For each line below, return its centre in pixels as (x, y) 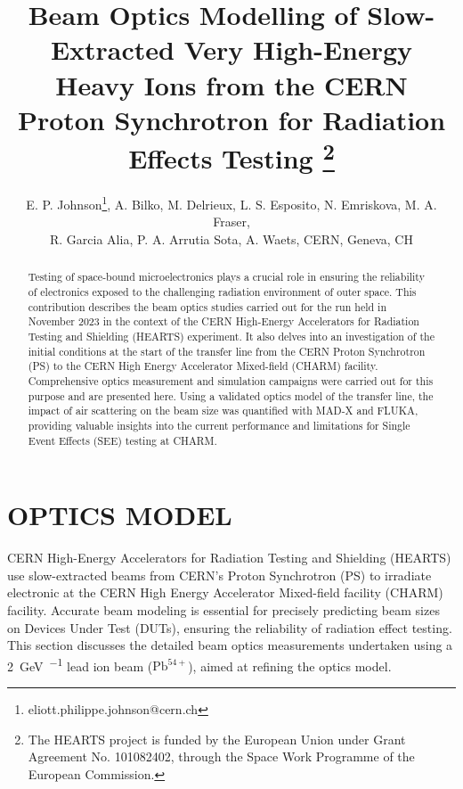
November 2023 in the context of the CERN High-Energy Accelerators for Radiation (223, 321)
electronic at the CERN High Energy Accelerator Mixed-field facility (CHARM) (225, 592)
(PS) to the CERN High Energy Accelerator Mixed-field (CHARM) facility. (203, 366)
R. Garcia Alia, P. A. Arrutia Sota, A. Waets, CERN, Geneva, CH (231, 239)
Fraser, (231, 222)
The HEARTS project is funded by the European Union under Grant (217, 739)
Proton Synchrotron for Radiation (231, 119)
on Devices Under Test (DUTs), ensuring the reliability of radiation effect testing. (230, 627)
